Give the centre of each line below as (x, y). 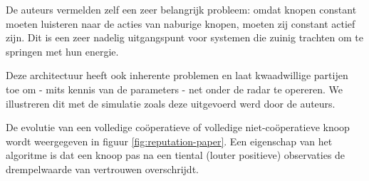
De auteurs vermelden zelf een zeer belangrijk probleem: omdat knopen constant (181, 9)
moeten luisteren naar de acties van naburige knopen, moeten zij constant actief (181, 23)
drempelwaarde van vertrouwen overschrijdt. (102, 169)
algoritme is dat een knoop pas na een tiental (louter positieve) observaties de (176, 155)
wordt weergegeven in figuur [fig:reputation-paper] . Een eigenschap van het (169, 141)
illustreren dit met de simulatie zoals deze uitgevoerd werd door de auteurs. (171, 103)
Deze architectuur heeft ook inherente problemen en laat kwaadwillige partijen (177, 75)
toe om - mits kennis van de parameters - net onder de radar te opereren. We (174, 89)
